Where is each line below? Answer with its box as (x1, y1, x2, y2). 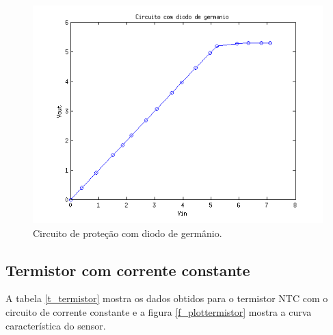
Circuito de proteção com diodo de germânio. (33, 225, 222, 240)
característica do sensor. (5, 318, 106, 332)
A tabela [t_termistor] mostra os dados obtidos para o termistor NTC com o (5, 291, 328, 306)
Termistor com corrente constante (5, 259, 250, 280)
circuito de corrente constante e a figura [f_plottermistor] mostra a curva (5, 304, 312, 319)
